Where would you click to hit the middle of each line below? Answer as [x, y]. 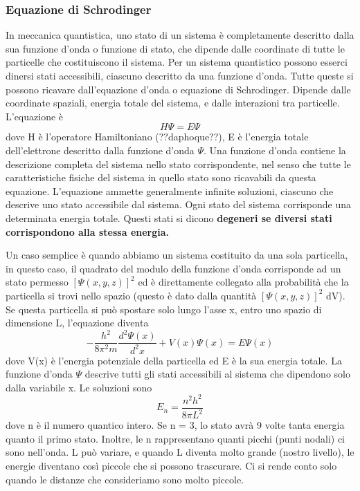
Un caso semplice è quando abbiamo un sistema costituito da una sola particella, [177, 255]
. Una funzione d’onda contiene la [275, 150]
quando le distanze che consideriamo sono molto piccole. [125, 479]
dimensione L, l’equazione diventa [77, 323]
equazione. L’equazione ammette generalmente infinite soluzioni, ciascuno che [170, 191]
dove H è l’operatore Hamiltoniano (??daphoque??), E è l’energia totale [157, 137]
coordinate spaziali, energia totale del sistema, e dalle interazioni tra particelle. [173, 103]
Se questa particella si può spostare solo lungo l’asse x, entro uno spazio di [164, 309]
